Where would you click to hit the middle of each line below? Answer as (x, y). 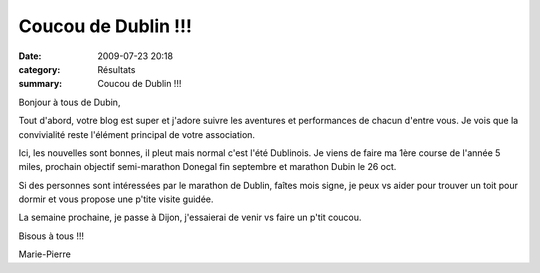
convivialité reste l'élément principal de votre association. (136, 134)
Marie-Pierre (45, 254)
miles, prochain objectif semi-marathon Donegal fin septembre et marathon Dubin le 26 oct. (207, 167)
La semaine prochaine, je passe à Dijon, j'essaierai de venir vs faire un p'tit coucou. (190, 217)
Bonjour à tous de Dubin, (69, 102)
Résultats (116, 69)
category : (39, 69)
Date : (30, 56)
